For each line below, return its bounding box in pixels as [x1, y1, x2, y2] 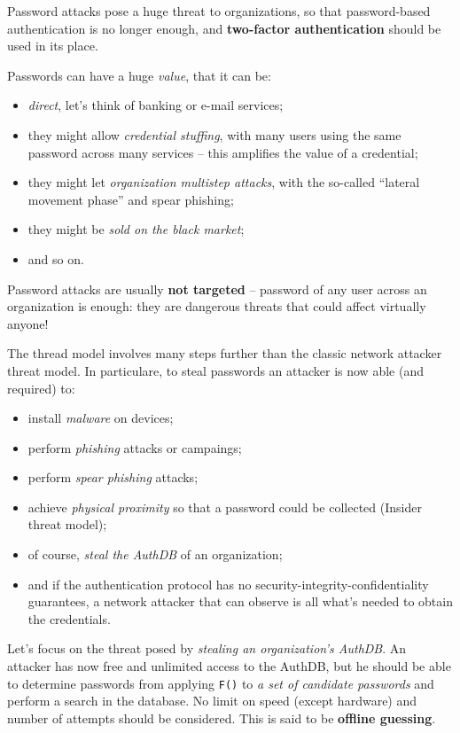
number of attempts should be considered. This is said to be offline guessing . [7, 708, 436, 727]
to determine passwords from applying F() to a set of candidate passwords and [7, 674, 434, 692]
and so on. [27, 249, 84, 268]
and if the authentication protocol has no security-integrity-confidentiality [27, 574, 429, 593]
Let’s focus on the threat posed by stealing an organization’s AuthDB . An [7, 639, 407, 658]
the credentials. [27, 609, 111, 628]
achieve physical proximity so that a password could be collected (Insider [27, 497, 422, 516]
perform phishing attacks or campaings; [27, 438, 242, 456]
